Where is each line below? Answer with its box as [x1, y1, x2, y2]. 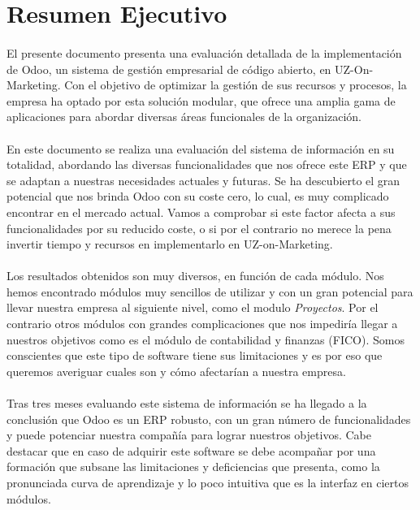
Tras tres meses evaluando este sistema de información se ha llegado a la [6, 395, 367, 412]
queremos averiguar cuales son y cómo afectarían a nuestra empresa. [6, 362, 346, 379]
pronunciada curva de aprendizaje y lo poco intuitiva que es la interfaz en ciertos [6, 474, 409, 491]
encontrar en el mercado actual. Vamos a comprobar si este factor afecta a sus [6, 203, 396, 220]
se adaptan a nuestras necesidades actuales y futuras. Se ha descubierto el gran [6, 171, 401, 188]
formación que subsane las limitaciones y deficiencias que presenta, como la [6, 458, 380, 475]
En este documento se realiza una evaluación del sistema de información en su [6, 140, 395, 157]
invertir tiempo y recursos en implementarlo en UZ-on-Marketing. [6, 236, 333, 253]
